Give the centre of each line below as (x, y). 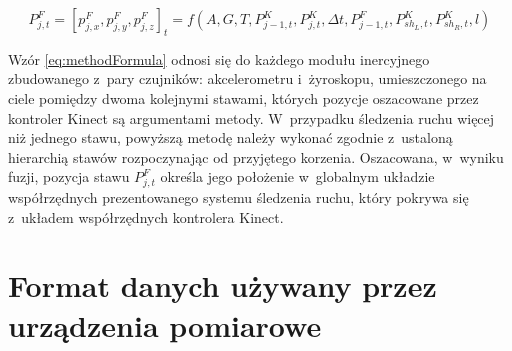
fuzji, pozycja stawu (69, 176)
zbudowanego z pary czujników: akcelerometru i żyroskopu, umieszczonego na (247, 78)
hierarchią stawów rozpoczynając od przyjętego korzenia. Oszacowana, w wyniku (256, 156)
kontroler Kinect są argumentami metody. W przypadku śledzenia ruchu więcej (251, 117)
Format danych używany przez (222, 285)
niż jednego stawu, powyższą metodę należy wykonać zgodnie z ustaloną (230, 137)
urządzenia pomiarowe (165, 324)
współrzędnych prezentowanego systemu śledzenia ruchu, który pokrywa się (238, 197)
